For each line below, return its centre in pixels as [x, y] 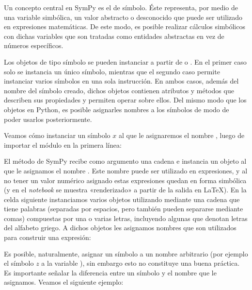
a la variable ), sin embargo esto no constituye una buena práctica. [141, 263]
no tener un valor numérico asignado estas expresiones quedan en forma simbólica [125, 180]
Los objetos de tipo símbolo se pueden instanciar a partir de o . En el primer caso [125, 61]
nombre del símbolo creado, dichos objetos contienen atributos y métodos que [119, 90]
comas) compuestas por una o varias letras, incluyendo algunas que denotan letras [126, 218]
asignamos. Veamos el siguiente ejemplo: [64, 282]
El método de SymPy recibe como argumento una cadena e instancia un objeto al [125, 161]
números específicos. [34, 45]
